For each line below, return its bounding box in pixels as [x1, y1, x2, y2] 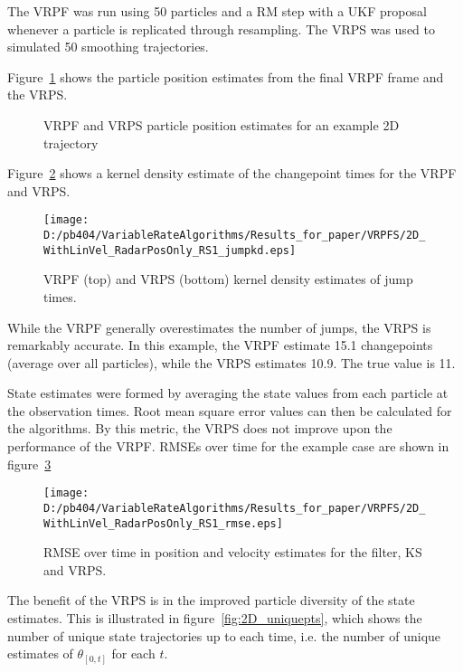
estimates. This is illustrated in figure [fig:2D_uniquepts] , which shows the [7, 609, 422, 627]
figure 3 [7, 454, 52, 473]
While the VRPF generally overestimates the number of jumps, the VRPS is [7, 317, 431, 336]
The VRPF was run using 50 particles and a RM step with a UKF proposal [7, 2, 427, 20]
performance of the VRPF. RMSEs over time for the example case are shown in [7, 437, 449, 456]
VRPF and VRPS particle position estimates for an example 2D [43, 115, 400, 134]
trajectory [43, 133, 99, 152]
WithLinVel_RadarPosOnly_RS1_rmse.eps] [43, 516, 283, 530]
